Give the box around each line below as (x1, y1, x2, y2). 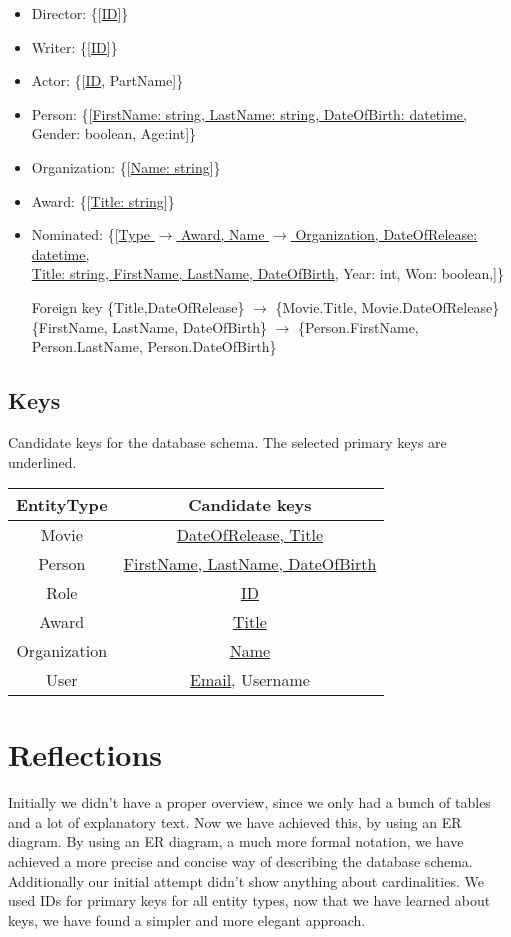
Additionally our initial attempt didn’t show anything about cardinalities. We (8, 870, 484, 891)
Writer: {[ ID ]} (31, 36, 118, 57)
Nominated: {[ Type (31, 224, 151, 245)
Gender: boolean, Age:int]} (31, 123, 197, 144)
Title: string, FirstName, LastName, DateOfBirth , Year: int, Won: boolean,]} (31, 263, 504, 284)
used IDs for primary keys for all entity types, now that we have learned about (8, 890, 491, 911)
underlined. (8, 451, 77, 472)
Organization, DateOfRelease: (295, 224, 478, 245)
